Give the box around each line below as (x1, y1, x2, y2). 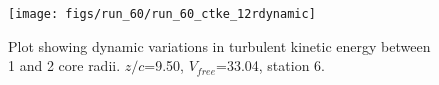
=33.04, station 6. (216, 55, 325, 76)
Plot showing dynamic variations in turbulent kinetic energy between (8, 35, 431, 56)
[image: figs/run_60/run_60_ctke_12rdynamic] (8, 7, 316, 21)
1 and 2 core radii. (8, 55, 121, 76)
